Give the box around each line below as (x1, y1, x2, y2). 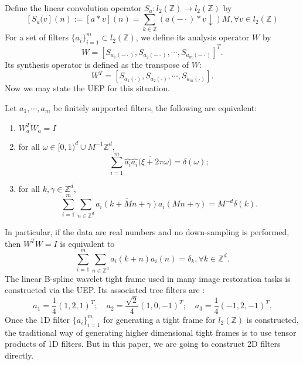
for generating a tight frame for (103, 313, 216, 325)
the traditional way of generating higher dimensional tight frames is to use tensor (5, 326, 297, 338)
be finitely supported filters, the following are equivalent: (53, 101, 257, 113)
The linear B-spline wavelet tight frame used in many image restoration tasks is (5, 272, 291, 284)
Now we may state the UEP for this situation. (5, 82, 170, 94)
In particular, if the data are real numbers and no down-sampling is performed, (5, 225, 290, 237)
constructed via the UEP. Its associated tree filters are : (5, 284, 205, 296)
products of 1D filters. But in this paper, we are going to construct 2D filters (5, 338, 281, 350)
